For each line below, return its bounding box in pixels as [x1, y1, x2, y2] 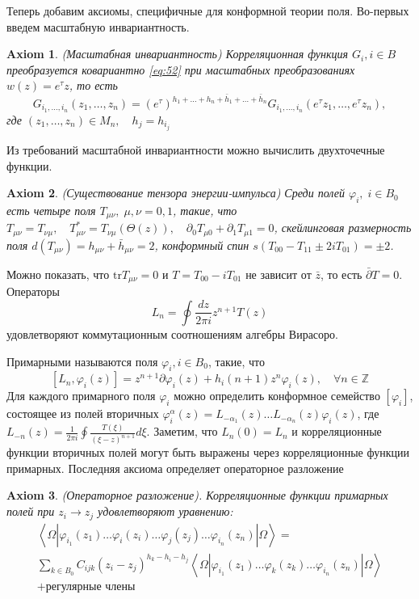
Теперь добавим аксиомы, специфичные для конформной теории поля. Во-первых [6, 2, 409, 19]
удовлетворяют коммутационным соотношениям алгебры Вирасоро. [6, 325, 338, 342]
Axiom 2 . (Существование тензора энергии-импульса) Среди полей [6, 184, 345, 201]
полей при [6, 503, 55, 520]
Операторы [6, 283, 61, 300]
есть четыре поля [6, 201, 96, 218]
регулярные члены [45, 580, 136, 593]
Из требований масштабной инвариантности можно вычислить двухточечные [6, 141, 385, 158]
